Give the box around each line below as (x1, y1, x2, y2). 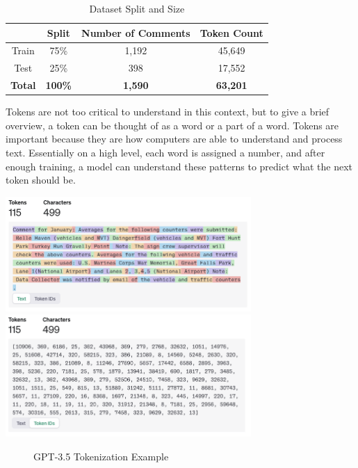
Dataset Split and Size (89, 1, 185, 15)
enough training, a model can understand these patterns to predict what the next (6, 159, 352, 173)
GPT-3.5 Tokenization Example (33, 449, 169, 464)
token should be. (6, 172, 76, 187)
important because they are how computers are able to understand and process (6, 131, 343, 146)
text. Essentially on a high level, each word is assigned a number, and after (6, 145, 325, 159)
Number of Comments (81, 25, 190, 40)
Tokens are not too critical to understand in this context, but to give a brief (6, 104, 329, 119)
